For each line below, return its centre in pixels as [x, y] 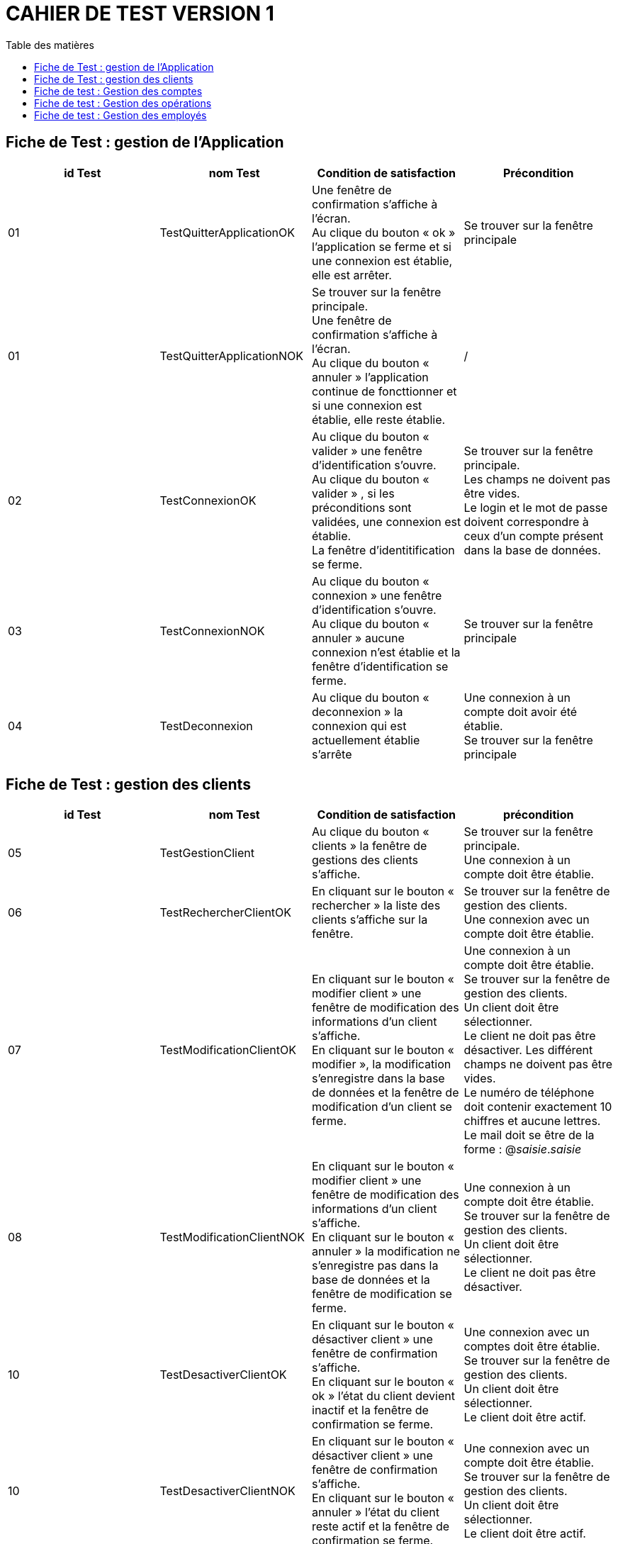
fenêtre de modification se [382, 1294]
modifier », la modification [382, 1064]
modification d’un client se [382, 1107]
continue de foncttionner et [384, 391]
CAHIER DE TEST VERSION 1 [140, 13]
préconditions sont [362, 507]
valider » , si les [353, 493]
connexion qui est [359, 726]
